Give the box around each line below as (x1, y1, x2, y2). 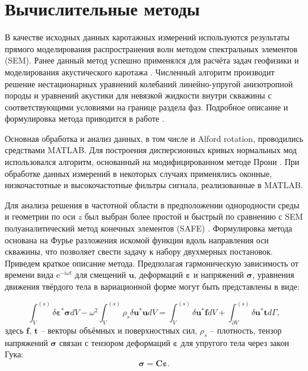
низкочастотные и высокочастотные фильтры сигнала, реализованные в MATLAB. (5, 179, 303, 191)
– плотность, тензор (209, 324, 282, 336)
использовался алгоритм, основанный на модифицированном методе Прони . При (5, 156, 300, 168)
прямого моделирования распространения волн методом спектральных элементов (5, 42, 298, 55)
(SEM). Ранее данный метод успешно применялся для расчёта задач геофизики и (5, 54, 299, 66)
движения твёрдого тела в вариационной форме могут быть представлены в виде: (5, 280, 300, 292)
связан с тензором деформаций (59, 336, 170, 348)
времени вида (5, 268, 53, 281)
